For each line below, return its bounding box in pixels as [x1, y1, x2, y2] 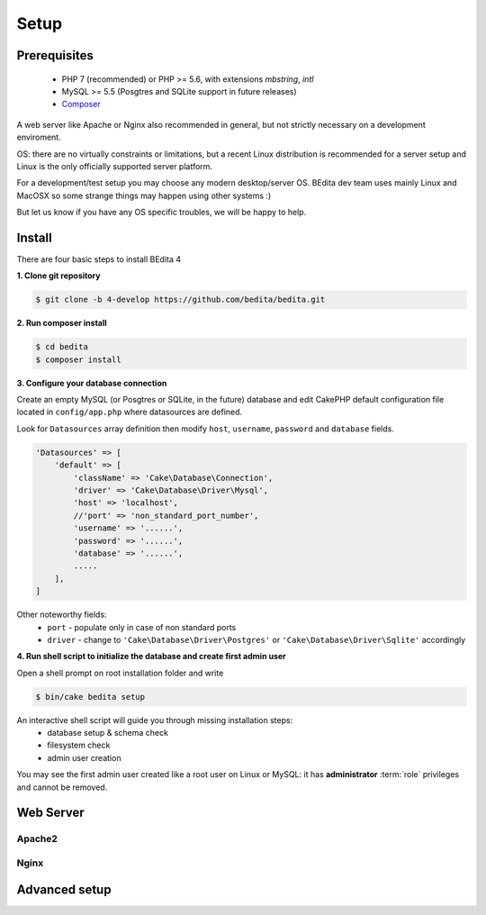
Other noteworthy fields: [16, 609, 107, 621]
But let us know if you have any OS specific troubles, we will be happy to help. [16, 207, 307, 218]
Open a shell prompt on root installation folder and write [16, 667, 224, 678]
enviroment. [16, 131, 62, 143]
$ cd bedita [35, 342, 89, 352]
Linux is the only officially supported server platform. [16, 160, 213, 171]
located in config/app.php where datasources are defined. [16, 406, 243, 418]
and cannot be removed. [16, 782, 108, 793]
